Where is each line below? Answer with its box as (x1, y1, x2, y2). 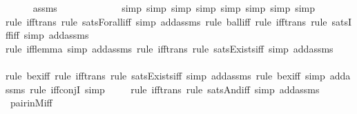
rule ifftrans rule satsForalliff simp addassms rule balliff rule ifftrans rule (6, 14, 327, 28)
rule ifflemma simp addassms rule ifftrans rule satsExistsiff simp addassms (6, 41, 334, 55)
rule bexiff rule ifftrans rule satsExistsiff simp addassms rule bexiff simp (6, 68, 325, 82)
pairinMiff (10, 95, 52, 110)
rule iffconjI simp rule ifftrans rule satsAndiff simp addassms (30, 82, 320, 96)
